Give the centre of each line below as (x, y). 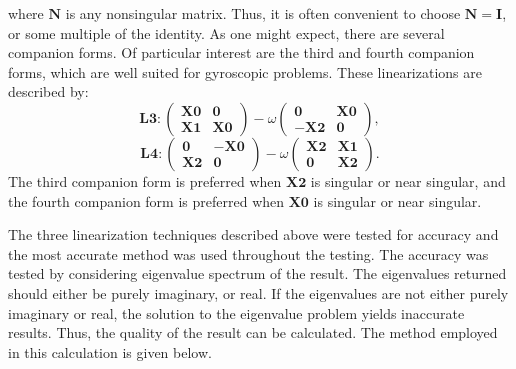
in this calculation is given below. (110, 351)
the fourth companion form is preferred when (146, 200)
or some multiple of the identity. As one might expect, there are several (226, 32)
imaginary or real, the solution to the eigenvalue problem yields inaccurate (236, 312)
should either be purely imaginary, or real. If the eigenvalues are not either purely (258, 292)
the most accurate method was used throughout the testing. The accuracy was (248, 253)
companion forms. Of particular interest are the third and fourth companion (241, 52)
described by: (48, 91)
